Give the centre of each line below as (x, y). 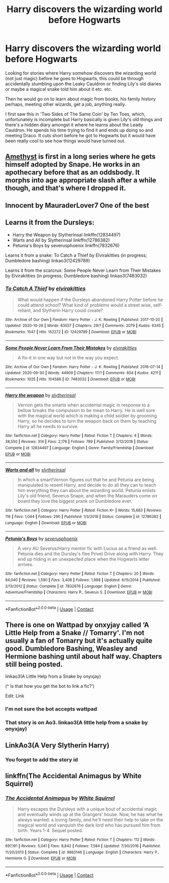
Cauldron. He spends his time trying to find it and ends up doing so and (79, 130)
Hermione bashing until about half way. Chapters (84, 657)
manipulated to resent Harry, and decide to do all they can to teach (87, 485)
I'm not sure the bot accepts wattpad (51, 709)
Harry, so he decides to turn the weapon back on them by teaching (87, 421)
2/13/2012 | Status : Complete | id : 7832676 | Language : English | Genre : (69, 586)
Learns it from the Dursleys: (50, 223)
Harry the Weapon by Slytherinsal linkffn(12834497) (66, 234)
